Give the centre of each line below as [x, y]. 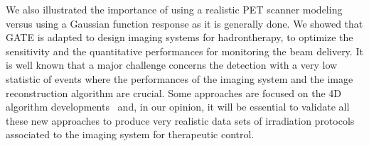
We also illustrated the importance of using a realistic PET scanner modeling [174, 9]
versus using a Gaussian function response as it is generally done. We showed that [184, 23]
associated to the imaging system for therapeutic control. [130, 134]
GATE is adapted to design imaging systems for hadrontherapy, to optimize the [180, 37]
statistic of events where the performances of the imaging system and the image [180, 78]
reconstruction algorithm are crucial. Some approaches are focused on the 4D [174, 92]
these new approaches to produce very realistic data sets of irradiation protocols [180, 120]
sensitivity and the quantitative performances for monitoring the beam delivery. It [184, 51]
